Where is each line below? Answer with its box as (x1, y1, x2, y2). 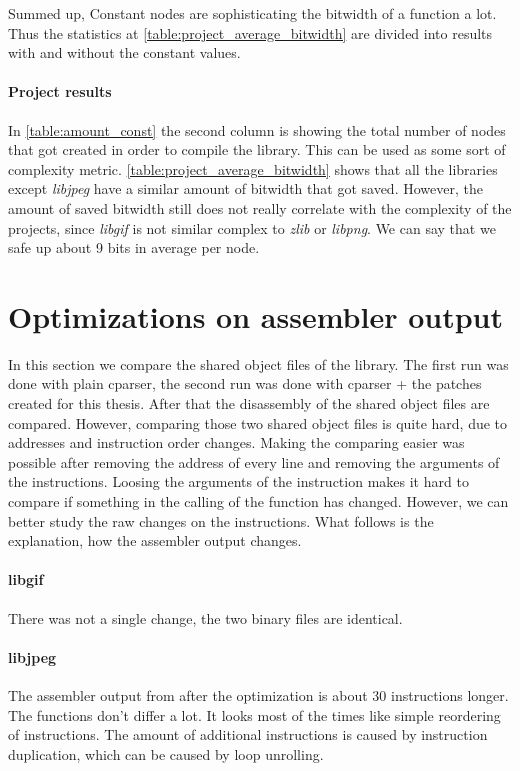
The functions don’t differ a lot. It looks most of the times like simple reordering (8, 704, 501, 725)
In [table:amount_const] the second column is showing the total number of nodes (8, 119, 506, 140)
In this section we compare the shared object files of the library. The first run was (8, 353, 509, 374)
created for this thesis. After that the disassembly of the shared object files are (8, 393, 490, 414)
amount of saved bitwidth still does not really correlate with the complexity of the (8, 197, 512, 218)
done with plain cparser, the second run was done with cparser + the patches (8, 373, 482, 394)
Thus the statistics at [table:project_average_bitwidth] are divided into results (8, 22, 493, 43)
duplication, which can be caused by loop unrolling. (8, 743, 324, 764)
